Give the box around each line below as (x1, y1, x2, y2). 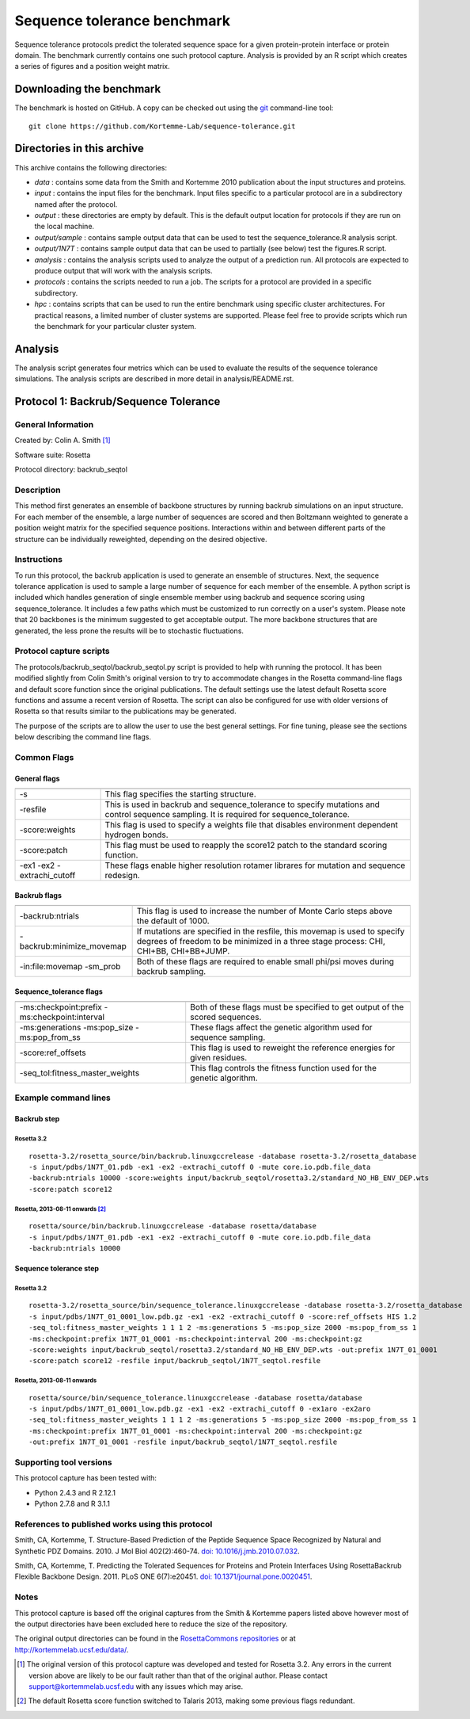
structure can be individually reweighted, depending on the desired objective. (14, 534, 267, 544)
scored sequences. (190, 1011, 262, 1022)
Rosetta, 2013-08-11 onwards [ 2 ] (14, 1205, 107, 1213)
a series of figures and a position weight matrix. (14, 62, 170, 71)
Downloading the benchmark (14, 82, 161, 96)
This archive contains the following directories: (14, 162, 168, 172)
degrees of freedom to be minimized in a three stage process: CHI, (136, 936, 385, 947)
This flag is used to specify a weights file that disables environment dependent (104, 819, 399, 831)
